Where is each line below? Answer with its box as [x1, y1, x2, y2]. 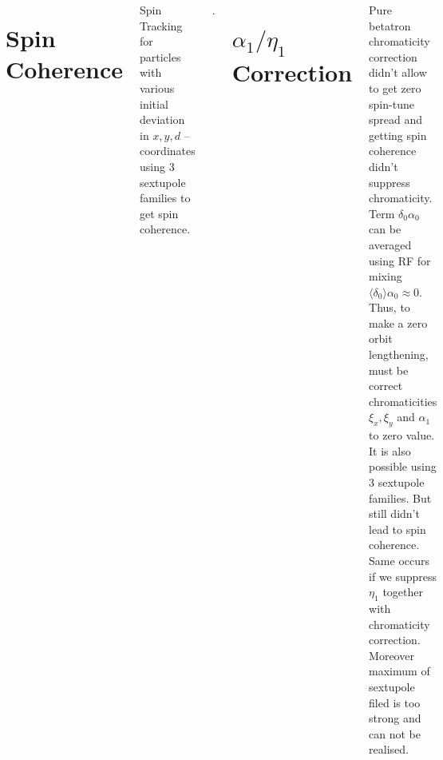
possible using [369, 458, 437, 475]
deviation [140, 111, 185, 128]
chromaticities [369, 392, 437, 409]
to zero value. [369, 427, 435, 444]
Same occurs [369, 551, 429, 568]
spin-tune [369, 95, 414, 112]
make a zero [369, 314, 428, 331]
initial [140, 95, 168, 112]
